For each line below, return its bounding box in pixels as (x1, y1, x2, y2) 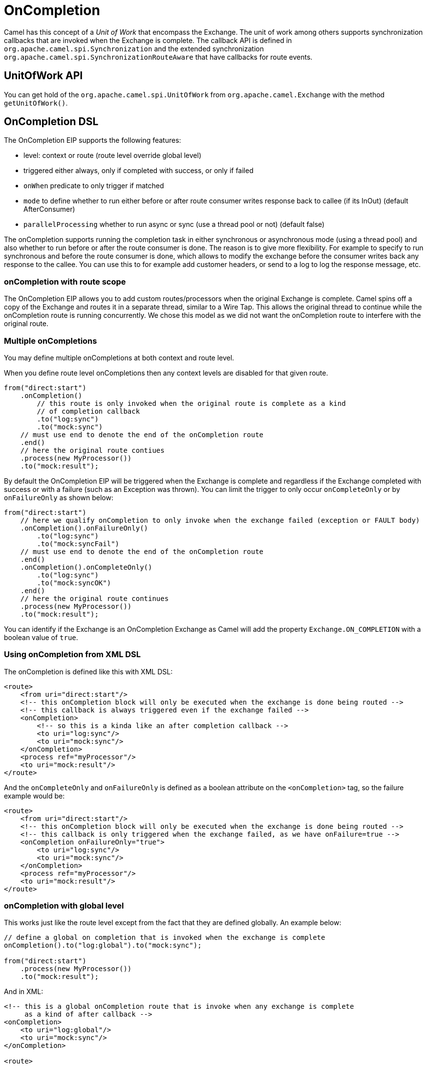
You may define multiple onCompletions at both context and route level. (4, 353, 235, 362)
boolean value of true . (4, 633, 78, 642)
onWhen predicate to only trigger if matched (23, 181, 164, 190)
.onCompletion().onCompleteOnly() (20, 563, 152, 571)
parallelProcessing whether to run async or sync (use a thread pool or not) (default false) (23, 220, 325, 229)
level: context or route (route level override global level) (23, 151, 202, 160)
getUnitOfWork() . (4, 98, 68, 107)
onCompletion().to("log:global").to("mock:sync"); (4, 941, 202, 950)
